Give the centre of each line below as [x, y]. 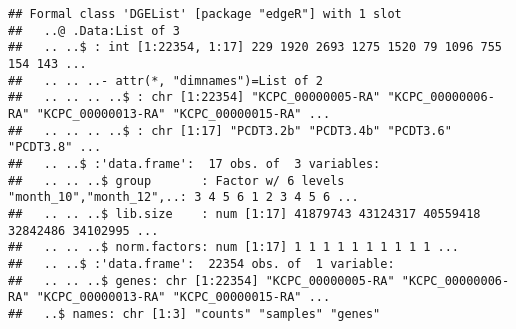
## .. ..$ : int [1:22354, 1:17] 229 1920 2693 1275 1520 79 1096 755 [255, 47]
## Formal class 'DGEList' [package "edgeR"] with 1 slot [205, 14]
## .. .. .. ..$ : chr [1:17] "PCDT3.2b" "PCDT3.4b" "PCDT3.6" [230, 130]
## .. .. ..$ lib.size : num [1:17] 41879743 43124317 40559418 [244, 213]
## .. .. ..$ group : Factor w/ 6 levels [176, 180]
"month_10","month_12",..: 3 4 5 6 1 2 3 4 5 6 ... [183, 197]
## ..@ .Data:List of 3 [94, 30]
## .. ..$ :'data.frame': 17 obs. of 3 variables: [194, 163]
